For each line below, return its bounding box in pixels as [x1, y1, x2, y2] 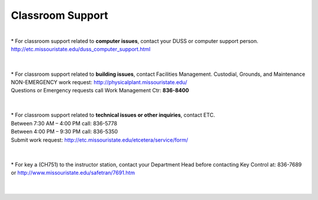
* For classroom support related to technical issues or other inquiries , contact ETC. [11, 112, 215, 119]
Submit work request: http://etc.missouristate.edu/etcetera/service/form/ [11, 136, 188, 144]
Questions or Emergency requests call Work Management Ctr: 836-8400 [11, 87, 190, 94]
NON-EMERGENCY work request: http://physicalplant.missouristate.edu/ [11, 78, 188, 85]
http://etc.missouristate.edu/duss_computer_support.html [11, 46, 151, 53]
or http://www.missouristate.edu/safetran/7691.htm [11, 169, 135, 176]
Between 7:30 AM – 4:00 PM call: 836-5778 [11, 119, 118, 126]
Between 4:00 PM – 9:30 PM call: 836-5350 [11, 128, 118, 135]
